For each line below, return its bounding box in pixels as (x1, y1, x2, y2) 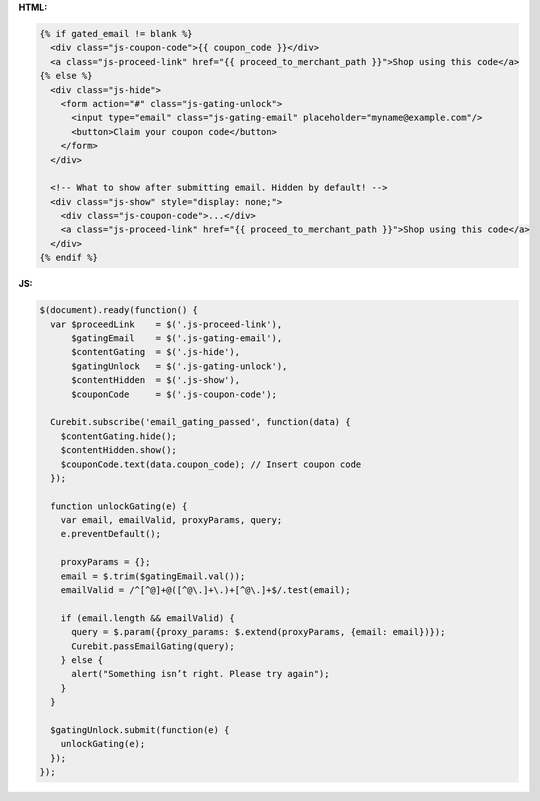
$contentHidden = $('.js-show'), (71, 375, 240, 386)
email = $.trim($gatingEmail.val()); (60, 570, 246, 582)
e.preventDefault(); (60, 528, 162, 540)
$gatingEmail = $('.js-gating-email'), (71, 332, 283, 344)
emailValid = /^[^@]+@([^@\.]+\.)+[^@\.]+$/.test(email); (60, 585, 351, 596)
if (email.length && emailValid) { (60, 612, 235, 624)
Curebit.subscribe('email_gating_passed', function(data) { (50, 416, 351, 428)
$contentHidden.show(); (60, 445, 177, 456)
